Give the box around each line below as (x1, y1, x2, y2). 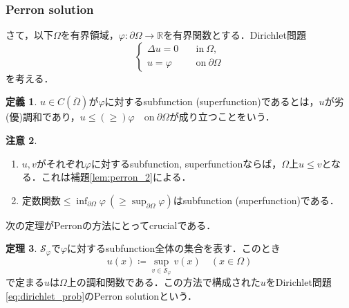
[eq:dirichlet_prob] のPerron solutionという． (6, 289, 198, 303)
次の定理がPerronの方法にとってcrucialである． (6, 217, 216, 232)
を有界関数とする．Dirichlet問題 (163, 28, 306, 42)
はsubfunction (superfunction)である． (173, 192, 339, 207)
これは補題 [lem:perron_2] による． (41, 170, 191, 184)
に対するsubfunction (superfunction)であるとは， (104, 94, 319, 109)
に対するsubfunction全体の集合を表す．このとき (67, 241, 281, 255)
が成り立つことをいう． (169, 109, 275, 124)
